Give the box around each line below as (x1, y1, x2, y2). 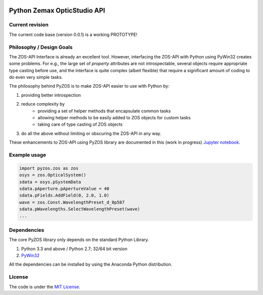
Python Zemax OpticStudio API (9, 6, 105, 15)
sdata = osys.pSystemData (19, 179, 81, 184)
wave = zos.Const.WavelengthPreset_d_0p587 (19, 200, 125, 205)
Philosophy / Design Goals (9, 44, 73, 51)
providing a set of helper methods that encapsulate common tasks (38, 108, 171, 114)
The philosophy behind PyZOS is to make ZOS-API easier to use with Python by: (9, 83, 170, 89)
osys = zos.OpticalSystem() (19, 172, 86, 178)
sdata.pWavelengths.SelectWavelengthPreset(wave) (19, 206, 140, 212)
